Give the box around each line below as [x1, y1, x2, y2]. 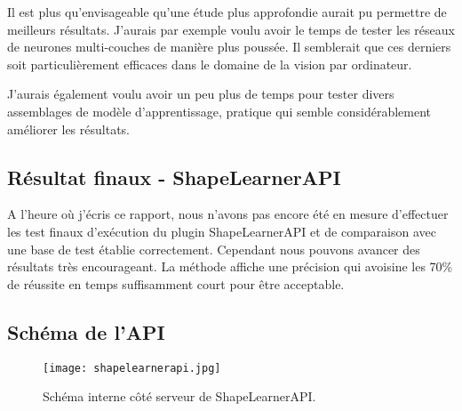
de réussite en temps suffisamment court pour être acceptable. [7, 274, 345, 293]
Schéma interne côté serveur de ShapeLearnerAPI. [43, 387, 316, 406]
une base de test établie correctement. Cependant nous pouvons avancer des [7, 239, 420, 258]
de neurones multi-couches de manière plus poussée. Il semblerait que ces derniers [7, 37, 451, 56]
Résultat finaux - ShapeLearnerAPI [7, 163, 341, 190]
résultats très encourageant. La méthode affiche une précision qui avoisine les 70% [7, 257, 453, 276]
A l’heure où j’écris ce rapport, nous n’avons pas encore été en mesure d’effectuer [7, 205, 449, 223]
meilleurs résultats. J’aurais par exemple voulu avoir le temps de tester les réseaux [7, 20, 455, 38]
